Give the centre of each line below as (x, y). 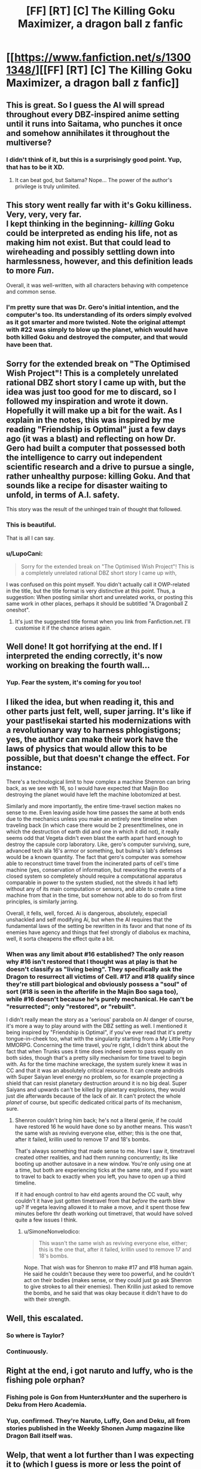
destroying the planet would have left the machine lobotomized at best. (94, 794)
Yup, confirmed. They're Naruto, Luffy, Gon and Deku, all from (98, 1420)
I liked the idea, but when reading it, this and (90, 702)
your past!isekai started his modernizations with (99, 720)
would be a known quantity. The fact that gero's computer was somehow (96, 857)
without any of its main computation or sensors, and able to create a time (96, 889)
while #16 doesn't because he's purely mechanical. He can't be (100, 999)
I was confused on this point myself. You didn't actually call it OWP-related (98, 585)
